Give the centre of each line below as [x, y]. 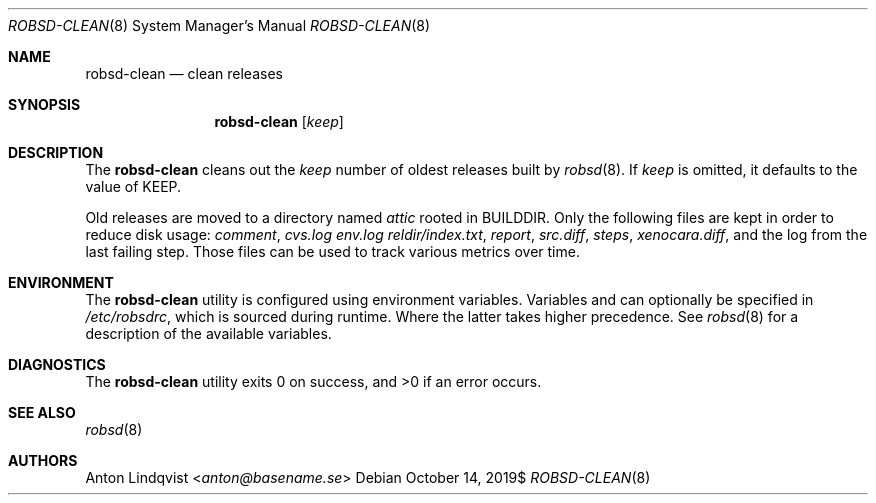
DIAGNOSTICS [57, 364]
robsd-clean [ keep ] [279, 121]
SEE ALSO [42, 412]
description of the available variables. [208, 333]
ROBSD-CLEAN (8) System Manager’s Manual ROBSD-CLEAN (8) [219, 25]
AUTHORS [43, 460]
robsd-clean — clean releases [184, 73]
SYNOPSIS [44, 104]
